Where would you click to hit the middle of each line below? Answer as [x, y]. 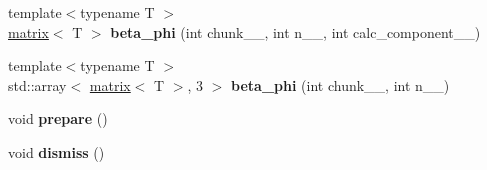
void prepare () [58, 118]
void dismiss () [56, 151]
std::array [37, 84]
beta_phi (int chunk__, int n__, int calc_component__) [295, 31]
